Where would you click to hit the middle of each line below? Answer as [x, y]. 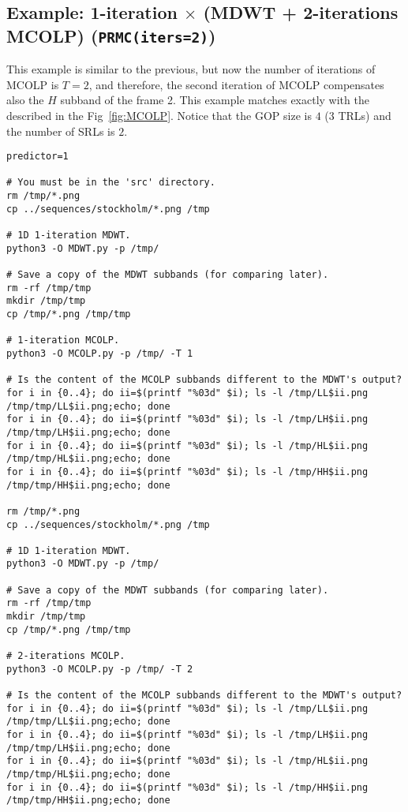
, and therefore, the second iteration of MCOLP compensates [236, 84]
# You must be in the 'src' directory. [111, 183]
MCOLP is [33, 84]
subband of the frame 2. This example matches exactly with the [215, 100]
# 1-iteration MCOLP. [63, 341]
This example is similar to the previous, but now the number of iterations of [191, 69]
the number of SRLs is [61, 131]
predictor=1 [37, 157]
